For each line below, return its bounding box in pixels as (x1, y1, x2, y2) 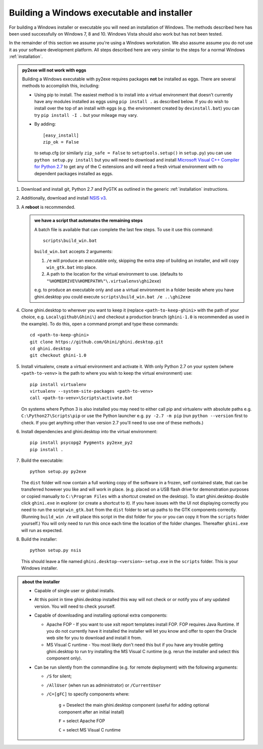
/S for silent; (46, 673, 72, 679)
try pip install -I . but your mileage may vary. (34, 112, 138, 118)
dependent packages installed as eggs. (34, 170, 113, 176)
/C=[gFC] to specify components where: (46, 691, 130, 697)
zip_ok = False (43, 139, 79, 145)
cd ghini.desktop (30, 346, 71, 351)
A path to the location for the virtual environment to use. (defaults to (46, 271, 183, 277)
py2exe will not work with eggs (22, 67, 87, 73)
